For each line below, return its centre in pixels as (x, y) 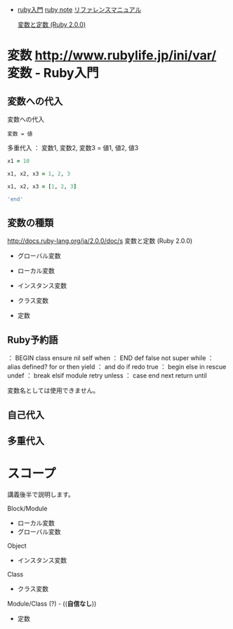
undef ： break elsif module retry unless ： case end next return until (107, 376)
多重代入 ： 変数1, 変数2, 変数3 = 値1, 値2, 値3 (73, 148)
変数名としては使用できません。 (53, 390)
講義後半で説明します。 (41, 494)
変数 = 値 (20, 134)
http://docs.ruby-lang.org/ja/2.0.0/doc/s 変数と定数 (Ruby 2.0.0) (100, 241)
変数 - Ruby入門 (53, 73)
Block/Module (27, 508)
